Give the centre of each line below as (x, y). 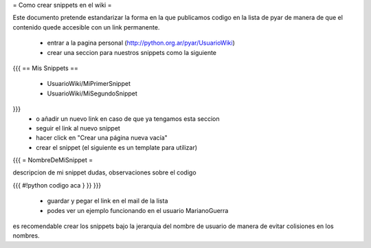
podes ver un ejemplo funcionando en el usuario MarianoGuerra (138, 210)
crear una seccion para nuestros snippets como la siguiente (132, 52)
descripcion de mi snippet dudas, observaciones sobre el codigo (104, 172)
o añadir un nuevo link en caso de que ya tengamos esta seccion (128, 119)
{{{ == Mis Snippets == (45, 68)
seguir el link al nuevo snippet (78, 128)
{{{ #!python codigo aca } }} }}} (57, 185)
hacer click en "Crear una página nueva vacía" (102, 138)
